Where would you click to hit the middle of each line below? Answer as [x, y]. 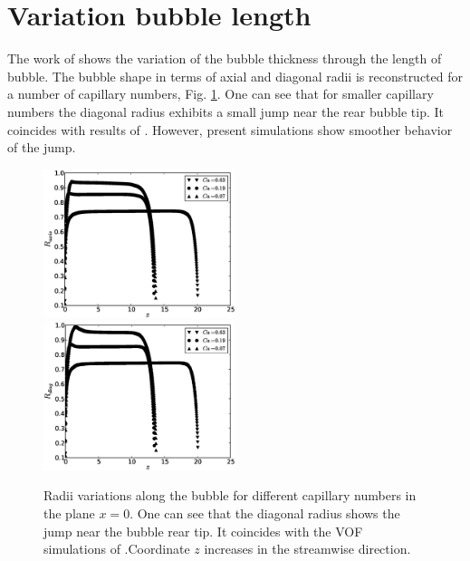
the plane [69, 513]
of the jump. [42, 147]
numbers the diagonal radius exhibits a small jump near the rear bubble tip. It [225, 111]
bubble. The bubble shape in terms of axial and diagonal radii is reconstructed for [235, 76]
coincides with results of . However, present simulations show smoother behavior [230, 129]
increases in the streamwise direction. [307, 549]
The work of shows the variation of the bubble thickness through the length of [225, 58]
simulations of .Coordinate [117, 549]
